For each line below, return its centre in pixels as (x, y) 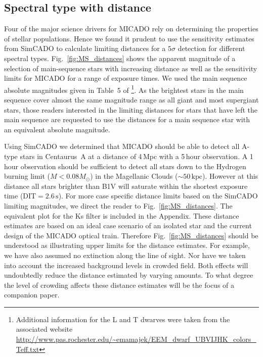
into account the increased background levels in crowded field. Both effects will (126, 265)
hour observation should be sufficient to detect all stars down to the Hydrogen (125, 166)
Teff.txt (28, 349)
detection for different (211, 48)
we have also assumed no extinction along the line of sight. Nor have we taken (125, 255)
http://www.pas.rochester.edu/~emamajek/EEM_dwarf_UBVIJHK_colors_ (136, 339)
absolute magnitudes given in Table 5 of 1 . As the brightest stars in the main (124, 89)
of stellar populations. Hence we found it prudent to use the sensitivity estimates (129, 38)
